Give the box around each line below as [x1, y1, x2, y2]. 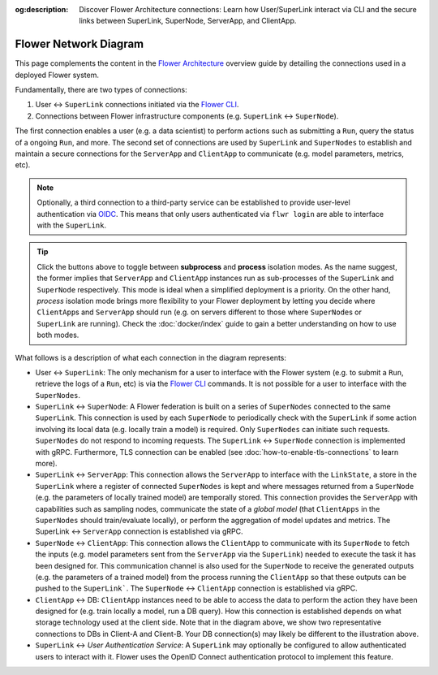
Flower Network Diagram [15, 37, 144, 51]
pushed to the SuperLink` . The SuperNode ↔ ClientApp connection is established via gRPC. [35, 583, 358, 593]
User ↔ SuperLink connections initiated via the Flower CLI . [35, 100, 239, 110]
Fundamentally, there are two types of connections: [15, 85, 187, 95]
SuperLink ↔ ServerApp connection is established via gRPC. [35, 526, 243, 536]
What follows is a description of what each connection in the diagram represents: [15, 353, 287, 362]
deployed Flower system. [15, 70, 100, 80]
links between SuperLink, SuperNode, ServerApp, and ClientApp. [79, 16, 297, 26]
